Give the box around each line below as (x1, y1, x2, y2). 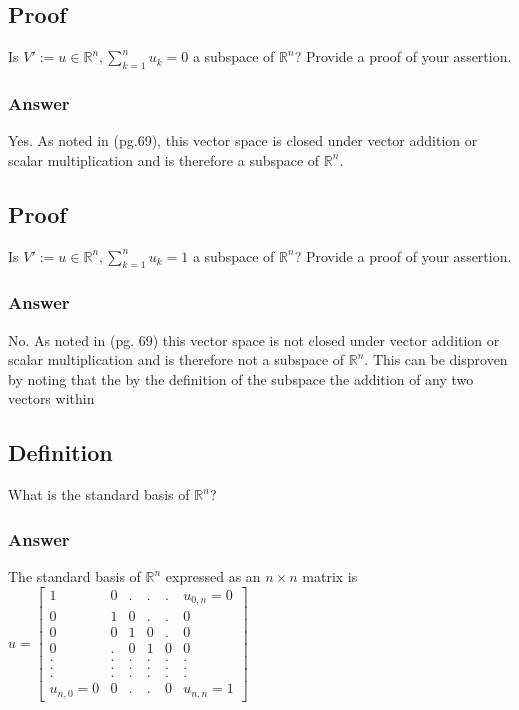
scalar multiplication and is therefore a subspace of (8, 149, 320, 170)
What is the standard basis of (8, 484, 190, 505)
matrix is (302, 566, 358, 587)
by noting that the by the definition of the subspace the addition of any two (8, 368, 474, 389)
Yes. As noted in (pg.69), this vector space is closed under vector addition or (8, 130, 478, 151)
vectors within (8, 388, 95, 409)
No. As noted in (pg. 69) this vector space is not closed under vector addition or (8, 329, 500, 350)
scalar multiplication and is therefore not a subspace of (8, 349, 345, 370)
